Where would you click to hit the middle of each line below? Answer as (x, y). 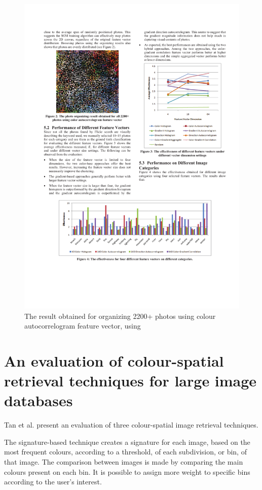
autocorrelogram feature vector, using (83, 326)
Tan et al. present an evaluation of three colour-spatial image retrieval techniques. (131, 425)
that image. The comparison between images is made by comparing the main (124, 461)
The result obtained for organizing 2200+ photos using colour (120, 316)
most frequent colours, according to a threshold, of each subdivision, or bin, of (125, 452)
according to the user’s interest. (53, 482)
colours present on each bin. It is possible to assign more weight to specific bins (127, 471)
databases (39, 400)
